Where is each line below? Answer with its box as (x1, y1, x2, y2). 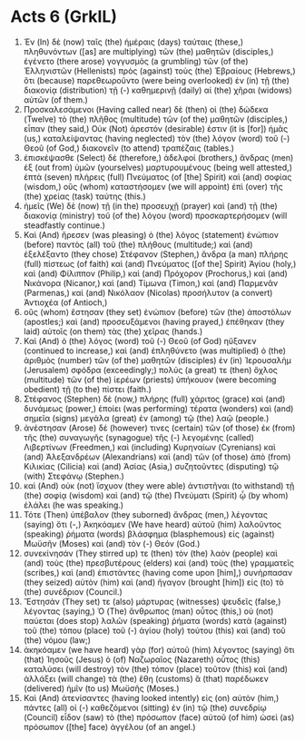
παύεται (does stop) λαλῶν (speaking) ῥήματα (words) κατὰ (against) (23, 615, 288, 626)
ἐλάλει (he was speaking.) (23, 499, 124, 510)
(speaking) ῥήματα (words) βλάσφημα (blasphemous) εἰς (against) (23, 529, 275, 539)
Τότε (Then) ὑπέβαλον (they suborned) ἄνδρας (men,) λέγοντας (23, 509, 269, 519)
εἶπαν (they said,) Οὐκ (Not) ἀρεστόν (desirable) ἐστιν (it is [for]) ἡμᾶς (23, 123, 289, 133)
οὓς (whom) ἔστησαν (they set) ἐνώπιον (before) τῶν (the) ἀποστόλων (23, 306, 291, 317)
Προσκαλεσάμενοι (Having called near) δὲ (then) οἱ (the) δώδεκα (23, 104, 269, 114)
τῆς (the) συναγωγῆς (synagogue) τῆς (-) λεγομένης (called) (23, 431, 255, 442)
